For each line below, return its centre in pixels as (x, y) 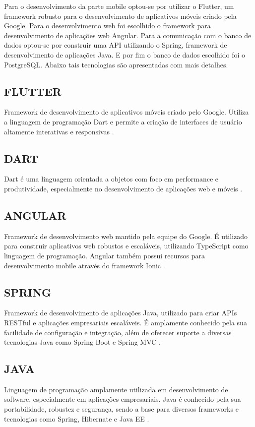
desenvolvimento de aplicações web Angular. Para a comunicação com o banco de (128, 35)
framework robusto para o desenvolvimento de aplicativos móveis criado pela (120, 16)
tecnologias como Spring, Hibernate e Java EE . (77, 418)
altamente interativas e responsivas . (59, 131)
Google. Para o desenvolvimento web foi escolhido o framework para (107, 26)
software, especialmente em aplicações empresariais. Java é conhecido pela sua (123, 399)
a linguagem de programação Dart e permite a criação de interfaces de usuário (123, 121)
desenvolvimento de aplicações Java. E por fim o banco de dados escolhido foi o (125, 54)
